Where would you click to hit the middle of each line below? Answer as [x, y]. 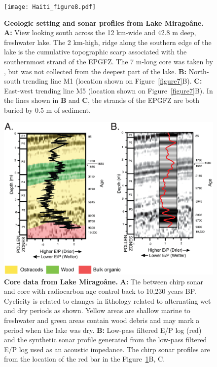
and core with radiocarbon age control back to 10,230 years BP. [100, 291]
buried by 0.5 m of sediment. [47, 110]
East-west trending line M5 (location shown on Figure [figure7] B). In [108, 90]
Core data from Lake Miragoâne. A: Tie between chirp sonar [104, 281]
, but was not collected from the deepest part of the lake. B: [95, 71]
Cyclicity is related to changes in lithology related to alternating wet [108, 300]
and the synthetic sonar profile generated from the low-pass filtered [106, 340]
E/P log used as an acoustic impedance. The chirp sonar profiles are [107, 349]
